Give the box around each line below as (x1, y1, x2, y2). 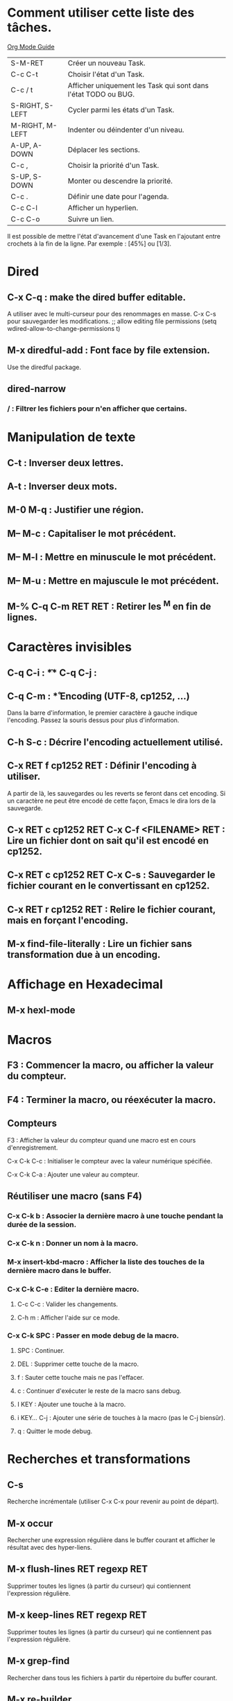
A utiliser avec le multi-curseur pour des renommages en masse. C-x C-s (7, 309, 216, 318)
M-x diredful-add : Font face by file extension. (7, 345, 210, 357)
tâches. (7, 19, 52, 35)
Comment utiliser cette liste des (7, 5, 195, 21)
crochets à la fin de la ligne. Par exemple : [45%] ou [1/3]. (7, 239, 172, 248)
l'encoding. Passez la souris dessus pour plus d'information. (7, 716, 180, 724)
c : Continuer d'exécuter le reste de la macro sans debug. (17, 1387, 182, 1395)
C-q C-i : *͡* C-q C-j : (7, 667, 97, 678)
